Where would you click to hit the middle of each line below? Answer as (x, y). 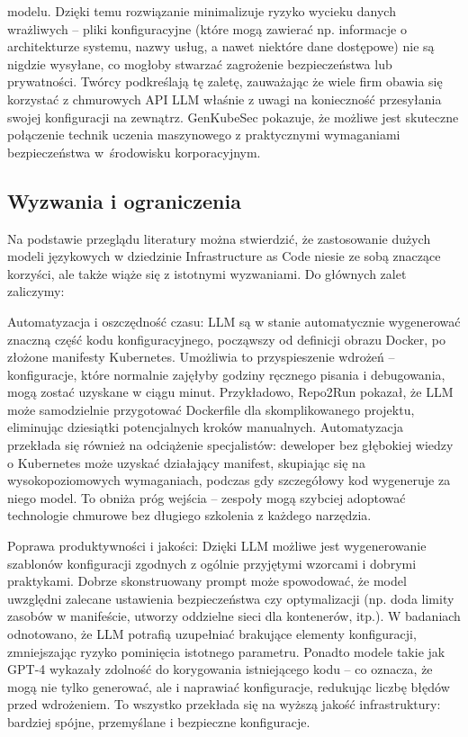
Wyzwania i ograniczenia (124, 200)
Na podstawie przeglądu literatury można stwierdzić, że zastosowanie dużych (219, 238)
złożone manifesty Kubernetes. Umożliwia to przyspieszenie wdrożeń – (201, 357)
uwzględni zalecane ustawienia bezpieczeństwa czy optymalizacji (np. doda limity (231, 598)
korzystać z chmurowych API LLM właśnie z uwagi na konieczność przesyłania (225, 99)
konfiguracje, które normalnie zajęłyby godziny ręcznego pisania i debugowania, (226, 374)
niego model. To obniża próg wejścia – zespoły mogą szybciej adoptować (207, 497)
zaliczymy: (36, 291)
